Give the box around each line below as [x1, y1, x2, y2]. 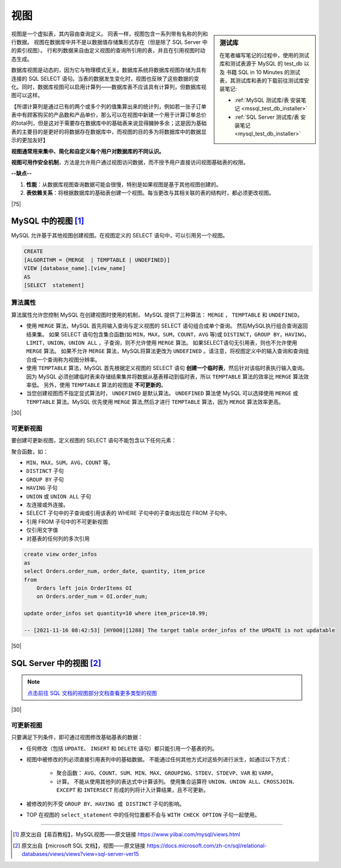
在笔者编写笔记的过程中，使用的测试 [219, 51, 310, 58]
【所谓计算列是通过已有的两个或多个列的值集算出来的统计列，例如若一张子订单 [11, 102, 207, 110]
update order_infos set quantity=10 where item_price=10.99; [23, 610, 208, 617]
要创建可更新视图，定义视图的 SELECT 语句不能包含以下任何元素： [11, 437, 177, 444]
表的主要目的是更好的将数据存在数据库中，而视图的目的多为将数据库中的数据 [11, 128, 201, 135]
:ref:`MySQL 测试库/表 [234, 96, 289, 104]
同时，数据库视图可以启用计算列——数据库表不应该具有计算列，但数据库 [21, 83, 201, 90]
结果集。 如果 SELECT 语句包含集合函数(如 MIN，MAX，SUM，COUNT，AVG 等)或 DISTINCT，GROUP [26, 330, 271, 338]
